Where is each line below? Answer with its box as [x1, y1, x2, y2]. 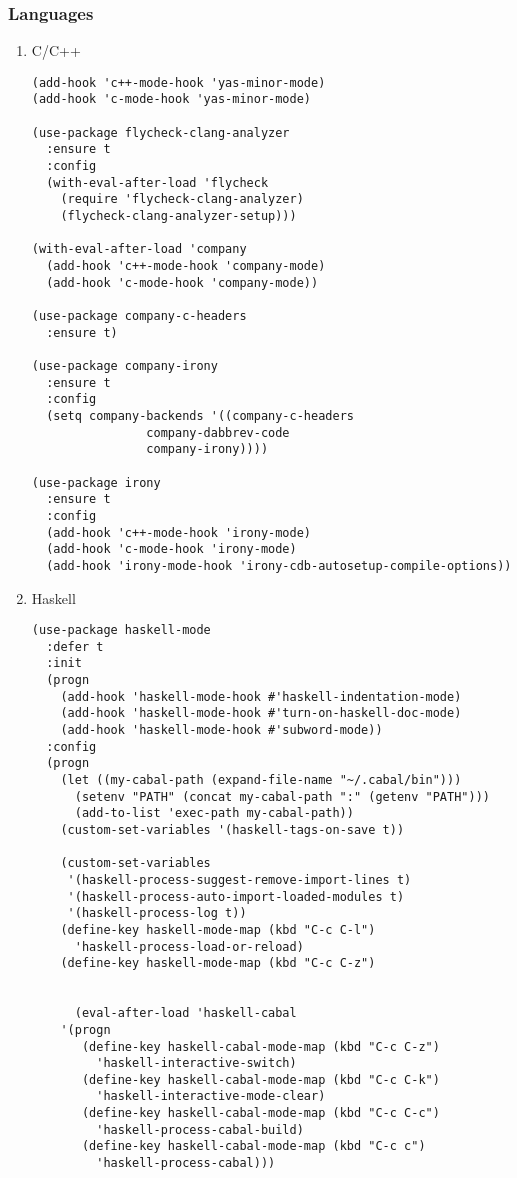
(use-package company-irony [31, 358, 218, 373]
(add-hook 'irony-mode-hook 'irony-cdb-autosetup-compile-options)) [46, 558, 512, 573]
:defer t [46, 639, 104, 654]
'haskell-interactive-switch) [96, 1056, 297, 1071]
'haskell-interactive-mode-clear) [96, 1089, 326, 1104]
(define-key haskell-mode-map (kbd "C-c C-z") [60, 956, 376, 971]
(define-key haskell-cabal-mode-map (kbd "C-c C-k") [81, 1072, 440, 1087]
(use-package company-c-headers [31, 309, 247, 323]
